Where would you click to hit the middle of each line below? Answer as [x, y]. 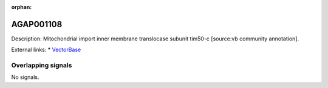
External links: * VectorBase [46, 50]
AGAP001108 [37, 24]
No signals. [25, 77]
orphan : [22, 7]
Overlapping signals [42, 65]
